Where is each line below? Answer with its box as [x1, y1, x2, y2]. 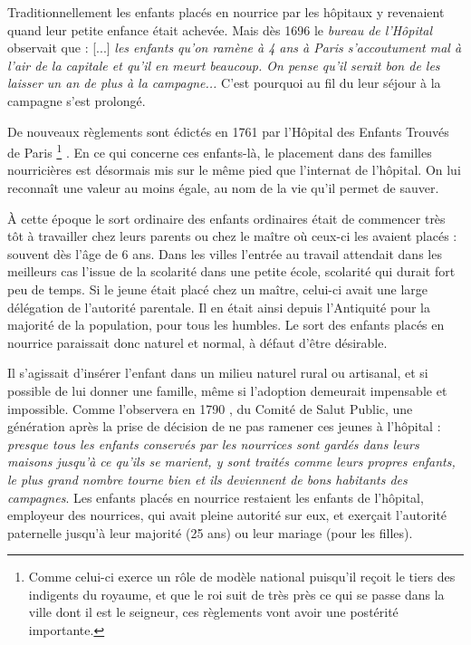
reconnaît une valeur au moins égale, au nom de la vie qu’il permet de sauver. [7, 178, 439, 197]
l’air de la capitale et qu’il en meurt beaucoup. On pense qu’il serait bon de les [7, 55, 440, 74]
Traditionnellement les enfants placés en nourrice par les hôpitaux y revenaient [7, 3, 445, 21]
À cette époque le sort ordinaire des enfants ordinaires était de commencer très [7, 208, 446, 227]
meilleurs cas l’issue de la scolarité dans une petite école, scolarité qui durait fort [7, 262, 456, 281]
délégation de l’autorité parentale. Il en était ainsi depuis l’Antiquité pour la [7, 297, 430, 316]
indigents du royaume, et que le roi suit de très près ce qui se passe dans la [28, 584, 445, 603]
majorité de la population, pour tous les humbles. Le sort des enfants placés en [7, 315, 445, 334]
